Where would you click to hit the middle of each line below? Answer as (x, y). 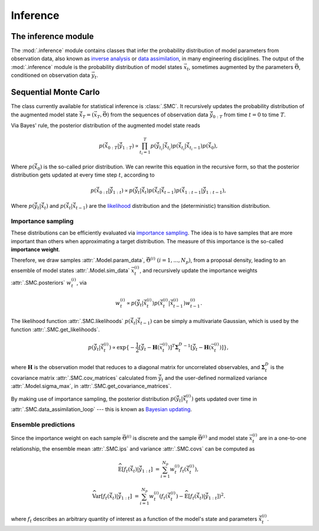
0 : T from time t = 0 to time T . (249, 115)
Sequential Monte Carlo (56, 92)
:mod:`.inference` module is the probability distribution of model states (97, 67)
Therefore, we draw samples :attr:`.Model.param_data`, (78, 260)
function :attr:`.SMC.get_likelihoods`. (55, 329)
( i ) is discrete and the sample (162, 438)
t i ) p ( (173, 147)
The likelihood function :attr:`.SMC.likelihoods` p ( (71, 321)
